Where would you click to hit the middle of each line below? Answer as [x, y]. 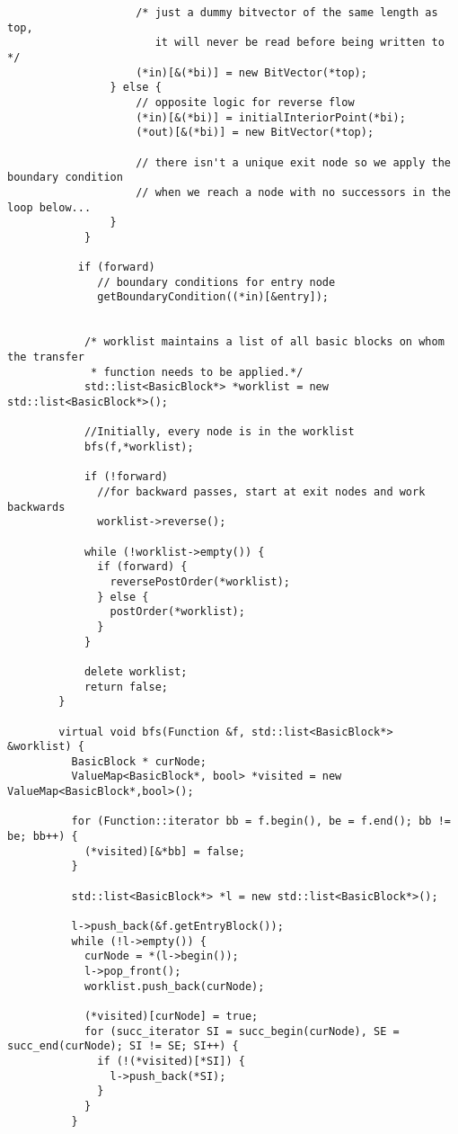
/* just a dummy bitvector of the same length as [287, 13]
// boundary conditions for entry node [216, 282]
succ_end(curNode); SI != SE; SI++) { [123, 1046]
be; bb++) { [43, 837]
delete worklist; [136, 671]
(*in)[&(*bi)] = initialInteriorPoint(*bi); [271, 117]
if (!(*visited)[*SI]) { [171, 1061]
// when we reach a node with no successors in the [293, 192]
